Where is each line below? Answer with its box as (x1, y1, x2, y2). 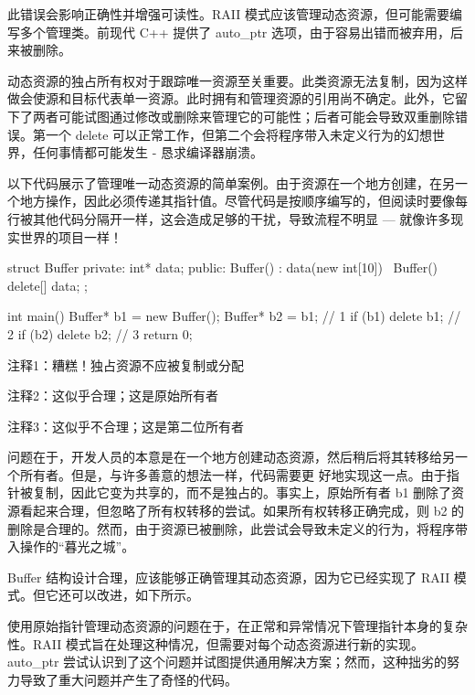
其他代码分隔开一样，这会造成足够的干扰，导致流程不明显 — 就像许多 (32, 208, 451, 228)
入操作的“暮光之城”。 (7, 537, 135, 556)
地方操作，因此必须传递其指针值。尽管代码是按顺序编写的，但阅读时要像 (19, 191, 455, 210)
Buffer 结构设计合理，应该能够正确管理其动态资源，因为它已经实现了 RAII (7, 567, 450, 586)
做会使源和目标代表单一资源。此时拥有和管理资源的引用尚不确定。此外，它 (7, 89, 455, 108)
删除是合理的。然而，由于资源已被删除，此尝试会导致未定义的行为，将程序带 (7, 519, 468, 538)
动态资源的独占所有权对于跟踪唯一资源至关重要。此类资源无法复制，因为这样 (7, 70, 468, 90)
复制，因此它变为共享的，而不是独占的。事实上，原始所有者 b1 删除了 (32, 483, 452, 502)
